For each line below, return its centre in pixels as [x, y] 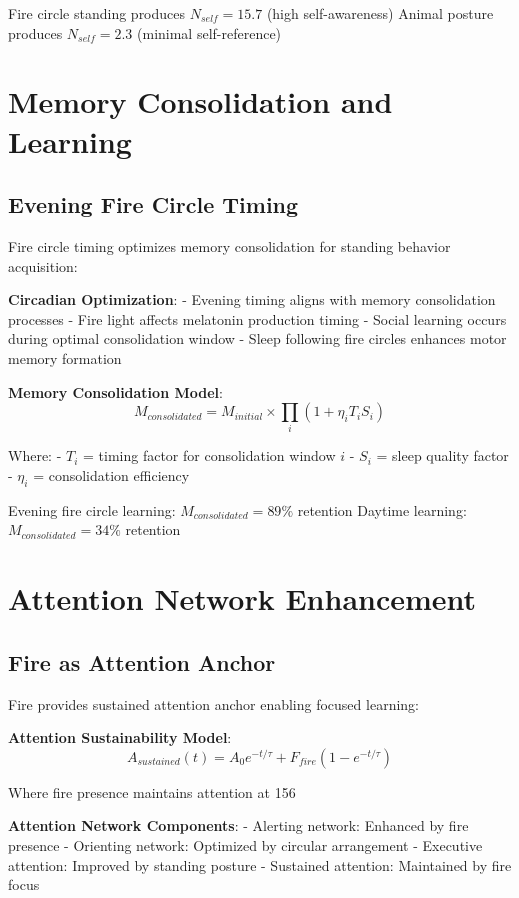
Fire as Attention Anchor [142, 661]
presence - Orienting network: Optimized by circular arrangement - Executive [245, 844]
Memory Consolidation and [200, 101]
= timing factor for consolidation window [209, 455]
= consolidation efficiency [111, 475]
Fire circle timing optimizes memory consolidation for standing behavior [229, 245]
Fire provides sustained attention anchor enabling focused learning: [213, 703]
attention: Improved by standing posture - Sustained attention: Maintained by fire [260, 864]
